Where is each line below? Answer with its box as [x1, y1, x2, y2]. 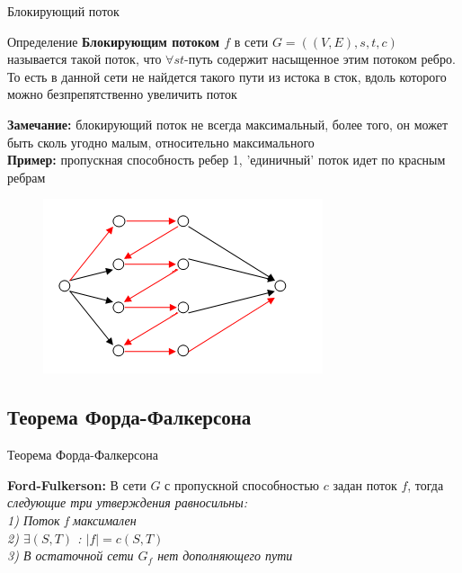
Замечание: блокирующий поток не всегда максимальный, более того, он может [7, 114, 449, 133]
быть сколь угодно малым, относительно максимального [7, 132, 315, 151]
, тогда [407, 475, 444, 494]
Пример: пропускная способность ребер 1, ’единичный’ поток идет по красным [7, 150, 446, 169]
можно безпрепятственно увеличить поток [7, 85, 237, 103]
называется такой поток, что [7, 49, 162, 68]
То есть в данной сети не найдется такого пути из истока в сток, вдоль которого [7, 67, 447, 85]
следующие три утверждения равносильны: [7, 493, 248, 512]
